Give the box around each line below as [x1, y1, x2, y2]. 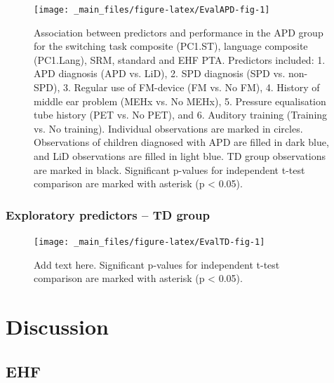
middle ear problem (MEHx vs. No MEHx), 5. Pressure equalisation [34, 93, 326, 108]
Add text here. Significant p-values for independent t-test [34, 257, 280, 271]
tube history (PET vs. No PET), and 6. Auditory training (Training [34, 107, 328, 122]
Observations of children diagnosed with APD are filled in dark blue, [34, 135, 329, 149]
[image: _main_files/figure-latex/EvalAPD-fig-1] [34, 5, 270, 15]
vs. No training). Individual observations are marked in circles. [34, 121, 303, 135]
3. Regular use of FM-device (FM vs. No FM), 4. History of [63, 80, 320, 95]
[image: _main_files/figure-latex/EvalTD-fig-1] [34, 237, 265, 247]
